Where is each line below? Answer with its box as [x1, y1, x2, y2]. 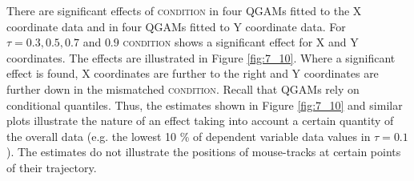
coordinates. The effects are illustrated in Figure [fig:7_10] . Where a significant [6, 49, 396, 66]
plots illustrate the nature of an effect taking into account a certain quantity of [6, 112, 394, 129]
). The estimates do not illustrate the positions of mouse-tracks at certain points [6, 143, 401, 160]
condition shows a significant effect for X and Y [123, 34, 359, 50]
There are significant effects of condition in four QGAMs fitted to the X [6, 2, 362, 18]
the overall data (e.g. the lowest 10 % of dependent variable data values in [6, 127, 371, 144]
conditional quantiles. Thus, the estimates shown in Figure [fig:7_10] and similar [6, 96, 403, 113]
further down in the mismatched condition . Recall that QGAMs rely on [6, 80, 360, 97]
